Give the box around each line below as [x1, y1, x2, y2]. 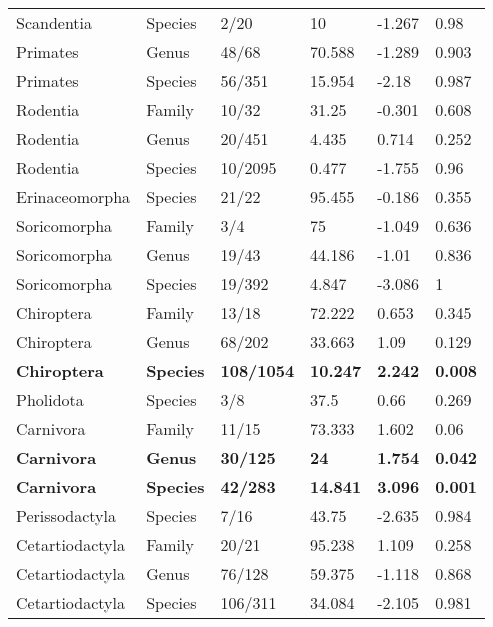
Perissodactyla [16, 504, 117, 527]
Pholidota [16, 388, 84, 411]
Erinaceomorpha [16, 185, 131, 208]
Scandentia [16, 11, 93, 34]
